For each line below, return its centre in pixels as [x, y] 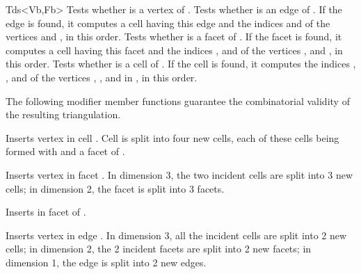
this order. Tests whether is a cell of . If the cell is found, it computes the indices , [181, 64]
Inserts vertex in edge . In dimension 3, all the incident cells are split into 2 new [176, 235]
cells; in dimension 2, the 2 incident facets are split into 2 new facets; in [159, 249]
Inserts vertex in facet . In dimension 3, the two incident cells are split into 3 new [179, 174]
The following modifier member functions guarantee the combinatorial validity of [178, 100]
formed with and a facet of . [65, 151]
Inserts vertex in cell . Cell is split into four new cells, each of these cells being [173, 137]
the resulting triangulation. [63, 114]
